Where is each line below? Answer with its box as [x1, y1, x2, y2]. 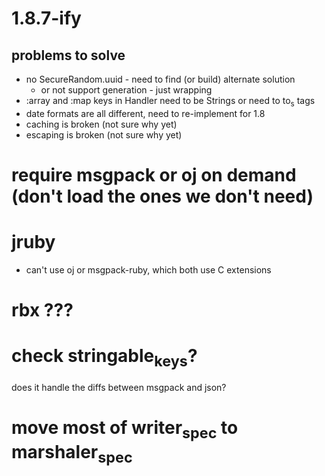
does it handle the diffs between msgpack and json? [11, 381, 227, 393]
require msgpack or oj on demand [11, 163, 297, 186]
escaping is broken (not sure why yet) [25, 128, 183, 141]
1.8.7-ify [11, 7, 82, 30]
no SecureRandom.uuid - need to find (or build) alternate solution [25, 73, 296, 85]
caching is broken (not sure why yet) [25, 118, 178, 130]
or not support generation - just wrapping [40, 84, 213, 96]
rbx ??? [11, 299, 74, 322]
